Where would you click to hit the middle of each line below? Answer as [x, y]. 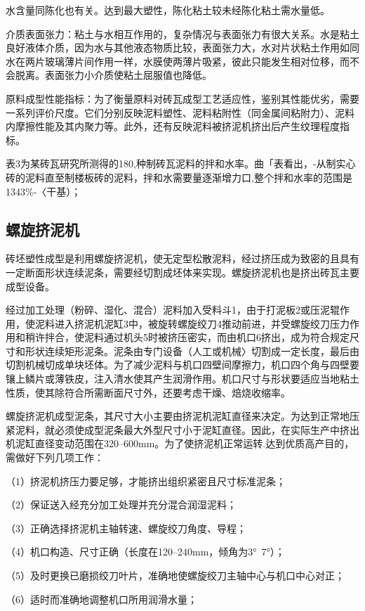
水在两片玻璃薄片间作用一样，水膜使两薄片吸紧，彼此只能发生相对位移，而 [178, 61]
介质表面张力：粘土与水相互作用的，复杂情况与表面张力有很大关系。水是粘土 [182, 33]
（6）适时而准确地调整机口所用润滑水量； [101, 599]
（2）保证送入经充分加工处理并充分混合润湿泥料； [121, 504]
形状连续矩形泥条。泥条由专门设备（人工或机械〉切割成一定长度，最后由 [192, 350]
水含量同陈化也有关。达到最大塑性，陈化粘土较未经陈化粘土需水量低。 [168, 10]
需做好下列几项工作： [55, 457]
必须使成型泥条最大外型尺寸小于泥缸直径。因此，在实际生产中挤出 [207, 429]
